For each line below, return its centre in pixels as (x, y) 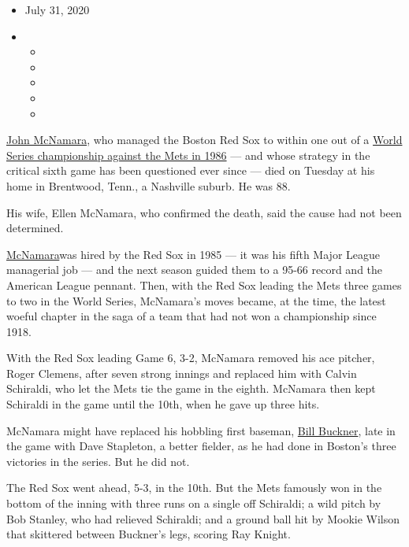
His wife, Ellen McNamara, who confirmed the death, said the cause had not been (204, 212)
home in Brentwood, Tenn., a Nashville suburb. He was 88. (149, 185)
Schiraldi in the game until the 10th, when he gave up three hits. (163, 404)
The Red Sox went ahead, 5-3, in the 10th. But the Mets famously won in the (194, 488)
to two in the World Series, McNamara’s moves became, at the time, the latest (196, 300)
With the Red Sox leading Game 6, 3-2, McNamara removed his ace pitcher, (191, 358)
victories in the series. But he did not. (98, 461)
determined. (35, 228)
